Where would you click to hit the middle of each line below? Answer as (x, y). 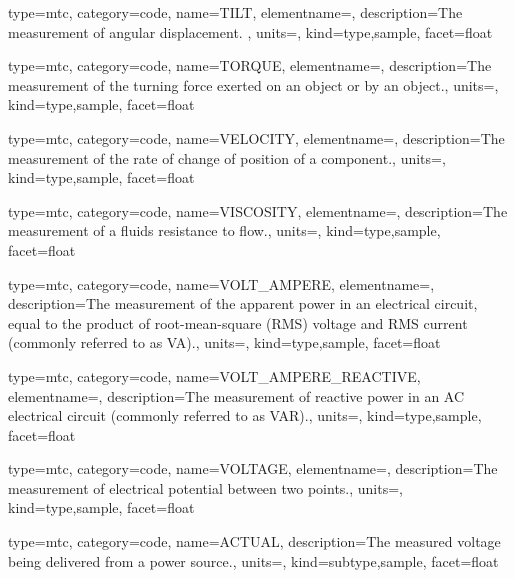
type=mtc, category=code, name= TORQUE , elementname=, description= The (250, 65)
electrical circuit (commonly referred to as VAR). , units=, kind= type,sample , (245, 415)
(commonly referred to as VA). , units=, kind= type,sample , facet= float (224, 342)
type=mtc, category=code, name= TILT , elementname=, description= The (235, 12)
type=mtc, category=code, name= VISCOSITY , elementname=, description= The (258, 210)
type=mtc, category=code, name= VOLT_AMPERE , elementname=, (221, 283)
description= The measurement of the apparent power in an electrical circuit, (243, 303)
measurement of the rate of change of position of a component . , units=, (227, 157)
